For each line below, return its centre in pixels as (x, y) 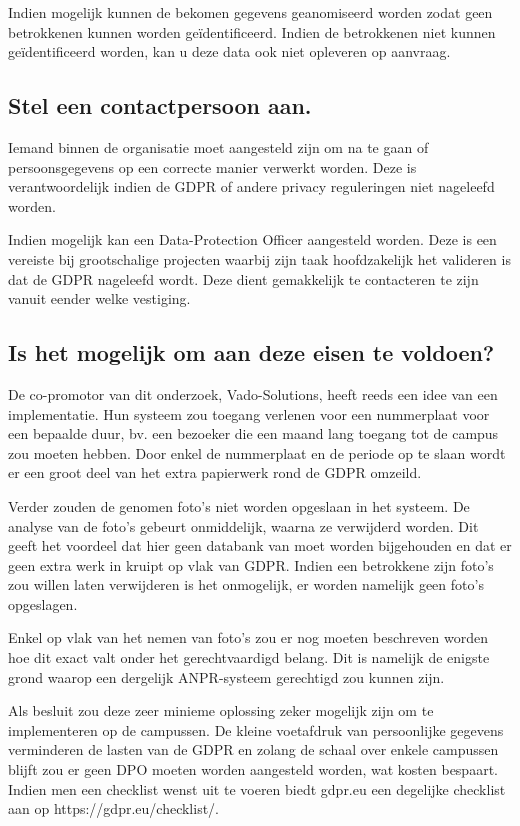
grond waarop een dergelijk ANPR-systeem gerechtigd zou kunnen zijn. (226, 676)
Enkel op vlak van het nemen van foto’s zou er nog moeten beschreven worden (248, 637)
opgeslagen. (43, 603)
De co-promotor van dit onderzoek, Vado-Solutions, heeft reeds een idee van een (253, 393)
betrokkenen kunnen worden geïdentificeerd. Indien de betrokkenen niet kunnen (252, 31)
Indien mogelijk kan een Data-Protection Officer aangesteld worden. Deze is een (252, 239)
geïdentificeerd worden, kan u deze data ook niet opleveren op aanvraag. (229, 51)
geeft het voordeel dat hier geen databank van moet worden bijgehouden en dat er (260, 545)
